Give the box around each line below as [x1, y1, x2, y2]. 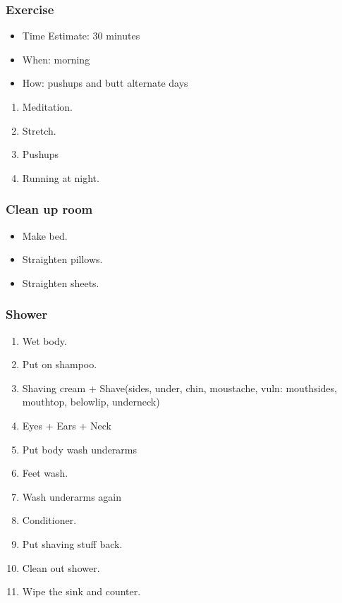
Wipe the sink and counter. [22, 584, 141, 599]
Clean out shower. [22, 560, 100, 575]
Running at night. [22, 170, 99, 185]
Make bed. [22, 228, 68, 243]
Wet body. [22, 333, 67, 348]
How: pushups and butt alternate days [22, 75, 188, 90]
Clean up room [6, 200, 93, 218]
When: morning [22, 51, 90, 66]
